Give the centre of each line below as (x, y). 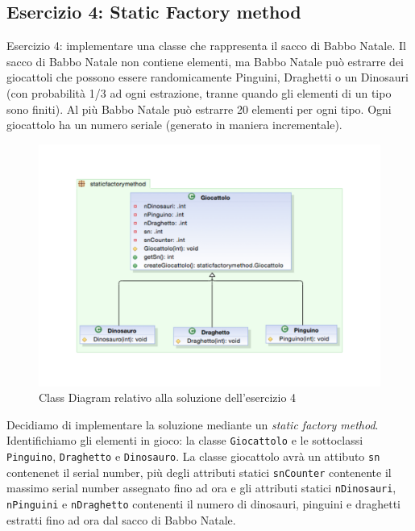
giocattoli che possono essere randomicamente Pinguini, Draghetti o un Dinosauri (207, 77)
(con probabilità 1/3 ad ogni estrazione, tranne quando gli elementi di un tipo (199, 92)
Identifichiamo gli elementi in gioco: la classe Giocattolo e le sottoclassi (185, 440)
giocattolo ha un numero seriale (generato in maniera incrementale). (174, 125)
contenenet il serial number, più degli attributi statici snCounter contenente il (199, 472)
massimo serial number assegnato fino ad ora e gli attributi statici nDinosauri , (201, 488)
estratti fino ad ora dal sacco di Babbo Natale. (121, 519)
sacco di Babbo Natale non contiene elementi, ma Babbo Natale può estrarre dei (205, 61)
